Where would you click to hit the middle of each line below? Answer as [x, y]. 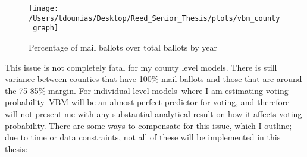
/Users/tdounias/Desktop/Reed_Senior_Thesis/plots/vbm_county [154, 18]
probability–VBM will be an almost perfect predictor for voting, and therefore [147, 102]
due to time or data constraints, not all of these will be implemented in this [143, 137]
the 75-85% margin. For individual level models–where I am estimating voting [147, 90]
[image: [44, 8]
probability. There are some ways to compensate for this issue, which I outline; [148, 125]
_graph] [44, 28]
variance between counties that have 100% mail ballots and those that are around [153, 79]
